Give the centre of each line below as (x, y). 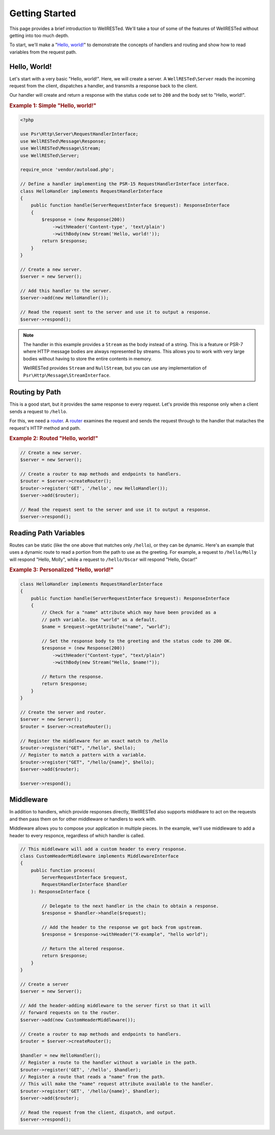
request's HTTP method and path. (45, 428)
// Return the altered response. (83, 948)
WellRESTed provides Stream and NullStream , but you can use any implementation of (115, 368)
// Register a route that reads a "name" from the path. (93, 1077)
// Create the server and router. (63, 712)
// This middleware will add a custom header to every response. (103, 849)
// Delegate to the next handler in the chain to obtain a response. (130, 906)
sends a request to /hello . (38, 411)
